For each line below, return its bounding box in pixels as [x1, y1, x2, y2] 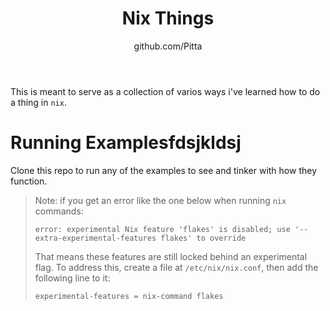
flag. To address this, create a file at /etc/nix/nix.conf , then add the [34, 261, 319, 273]
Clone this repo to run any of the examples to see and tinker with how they [10, 164, 317, 176]
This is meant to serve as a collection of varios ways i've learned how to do [10, 85, 321, 97]
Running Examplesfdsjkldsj [10, 132, 242, 154]
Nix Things [121, 7, 215, 30]
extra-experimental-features [34, 233, 157, 243]
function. [10, 175, 48, 187]
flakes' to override [160, 233, 247, 243]
